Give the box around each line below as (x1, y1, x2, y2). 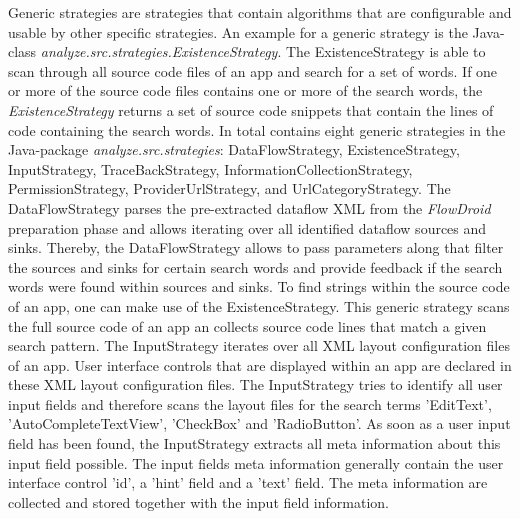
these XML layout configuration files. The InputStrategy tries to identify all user (8, 374, 503, 395)
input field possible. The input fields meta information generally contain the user (8, 452, 504, 473)
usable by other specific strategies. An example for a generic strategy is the (8, 21, 468, 42)
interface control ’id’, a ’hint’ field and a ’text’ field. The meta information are (8, 472, 488, 493)
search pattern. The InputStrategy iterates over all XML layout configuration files (8, 335, 510, 356)
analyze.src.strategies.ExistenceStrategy (40, 41, 278, 62)
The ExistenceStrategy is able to (285, 41, 486, 62)
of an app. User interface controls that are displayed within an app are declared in (8, 354, 512, 375)
